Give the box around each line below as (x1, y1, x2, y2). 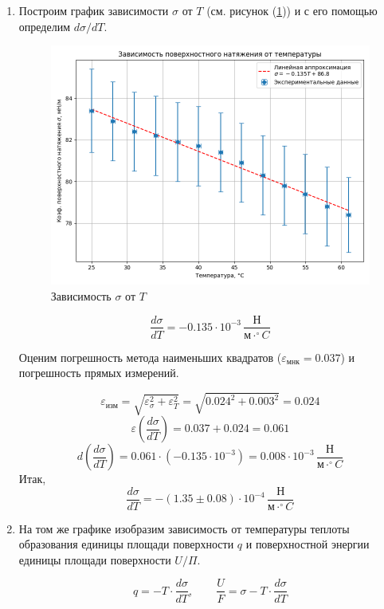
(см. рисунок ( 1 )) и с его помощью (206, 2, 378, 18)
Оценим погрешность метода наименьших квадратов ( (18, 348, 282, 365)
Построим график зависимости (18, 2, 169, 18)
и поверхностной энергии (245, 536, 370, 552)
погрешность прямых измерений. (18, 364, 179, 381)
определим (18, 18, 70, 34)
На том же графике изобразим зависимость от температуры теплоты (18, 520, 350, 536)
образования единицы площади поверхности (18, 536, 234, 552)
